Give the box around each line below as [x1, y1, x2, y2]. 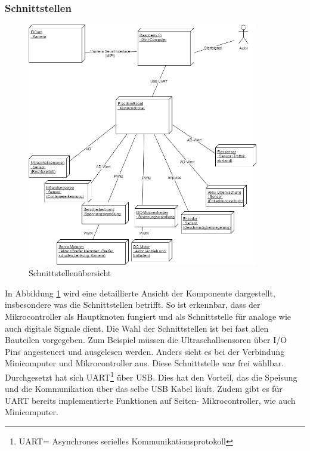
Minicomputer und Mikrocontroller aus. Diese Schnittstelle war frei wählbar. [5, 357, 284, 369]
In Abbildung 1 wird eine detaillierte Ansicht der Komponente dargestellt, [5, 286, 275, 299]
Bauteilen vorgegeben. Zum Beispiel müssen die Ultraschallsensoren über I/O [5, 333, 287, 346]
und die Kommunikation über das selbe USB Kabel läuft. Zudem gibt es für [5, 382, 283, 395]
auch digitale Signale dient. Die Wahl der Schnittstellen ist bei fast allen [5, 322, 269, 334]
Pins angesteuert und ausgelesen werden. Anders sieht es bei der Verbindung [5, 345, 285, 357]
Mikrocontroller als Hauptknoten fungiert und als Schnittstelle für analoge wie [5, 310, 291, 322]
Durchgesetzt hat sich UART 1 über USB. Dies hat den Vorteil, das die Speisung [5, 369, 297, 383]
